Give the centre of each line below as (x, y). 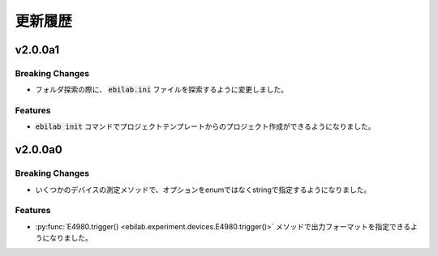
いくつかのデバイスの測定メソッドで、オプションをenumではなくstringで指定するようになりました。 (203, 190)
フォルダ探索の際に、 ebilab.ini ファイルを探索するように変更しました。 (161, 90)
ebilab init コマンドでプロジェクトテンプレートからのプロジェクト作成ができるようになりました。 (205, 126)
